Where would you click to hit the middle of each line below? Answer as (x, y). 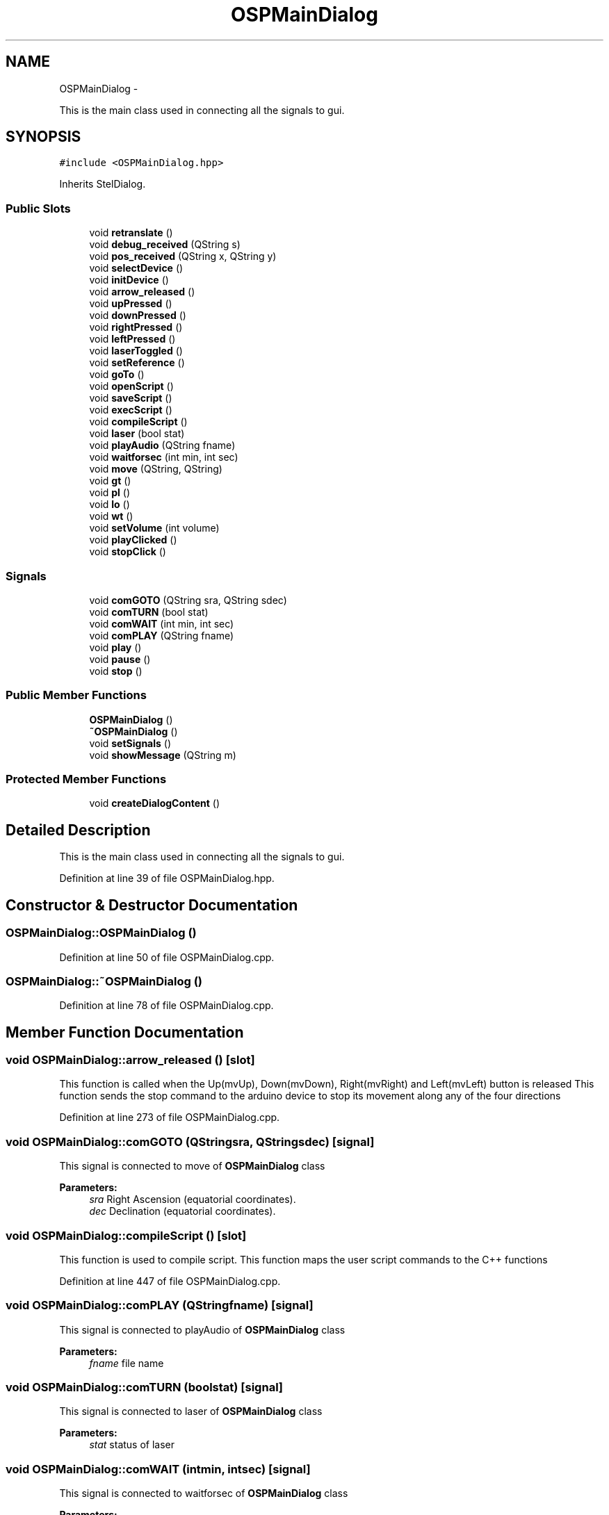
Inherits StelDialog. (103, 184)
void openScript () (131, 386)
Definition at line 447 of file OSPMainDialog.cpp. (170, 1281)
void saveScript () (131, 398)
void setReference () (137, 363)
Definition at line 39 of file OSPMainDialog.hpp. (167, 878)
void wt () (111, 516)
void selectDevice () (136, 268)
